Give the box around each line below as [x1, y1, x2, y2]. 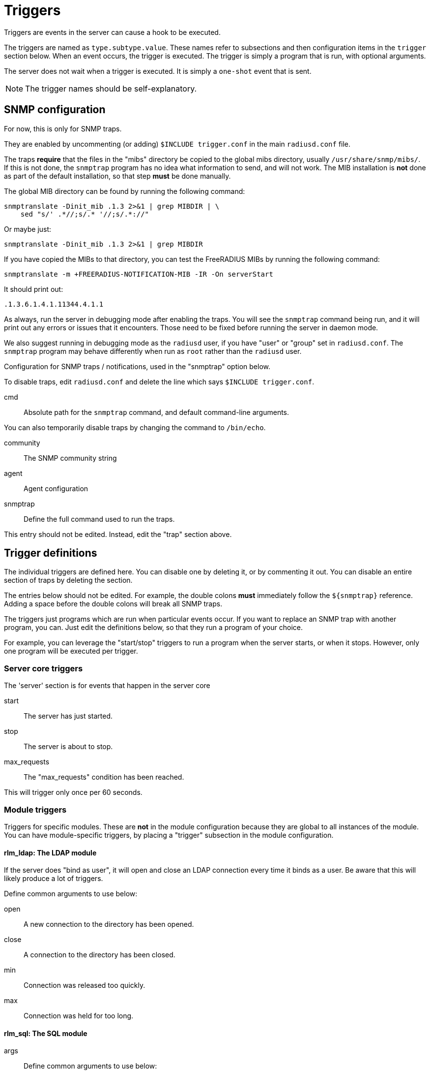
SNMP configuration [4, 103, 106, 116]
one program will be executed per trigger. [4, 647, 138, 656]
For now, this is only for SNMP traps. [4, 124, 122, 133]
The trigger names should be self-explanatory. [25, 83, 197, 94]
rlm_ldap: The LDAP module [4, 848, 97, 857]
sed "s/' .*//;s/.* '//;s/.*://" [20, 210, 149, 218]
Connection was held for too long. [24, 1011, 134, 1020]
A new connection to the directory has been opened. [24, 920, 194, 929]
